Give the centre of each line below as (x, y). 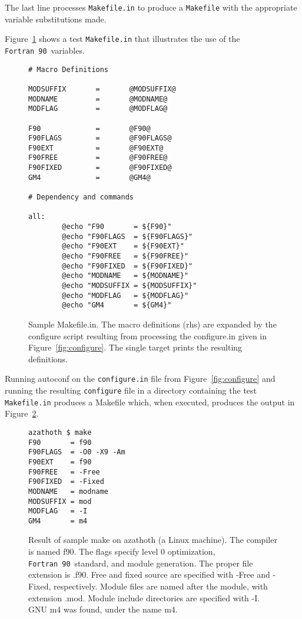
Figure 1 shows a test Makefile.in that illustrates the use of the (122, 39)
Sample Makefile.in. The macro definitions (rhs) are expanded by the (152, 324)
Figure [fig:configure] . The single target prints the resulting (135, 347)
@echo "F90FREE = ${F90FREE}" (125, 256)
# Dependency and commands (81, 197)
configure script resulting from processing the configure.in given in (148, 335)
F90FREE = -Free (64, 472)
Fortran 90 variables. (45, 50)
